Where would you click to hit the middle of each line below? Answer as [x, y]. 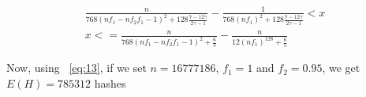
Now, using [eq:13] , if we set [77, 68]
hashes [110, 83]
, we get [341, 68]
